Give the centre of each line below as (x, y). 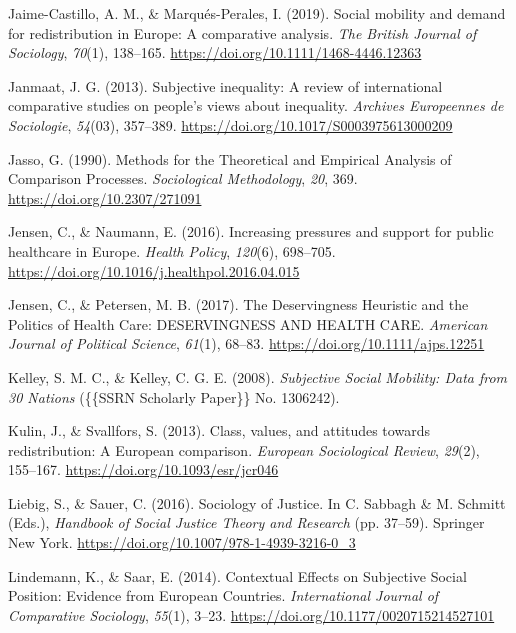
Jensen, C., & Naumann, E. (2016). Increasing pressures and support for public (251, 231)
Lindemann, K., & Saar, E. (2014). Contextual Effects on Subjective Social (237, 575)
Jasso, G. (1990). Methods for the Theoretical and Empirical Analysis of (230, 158)
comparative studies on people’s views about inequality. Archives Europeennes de (256, 105)
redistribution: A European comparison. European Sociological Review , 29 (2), (244, 449)
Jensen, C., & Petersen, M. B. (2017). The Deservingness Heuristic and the (238, 304)
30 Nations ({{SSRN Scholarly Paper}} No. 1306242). (174, 396)
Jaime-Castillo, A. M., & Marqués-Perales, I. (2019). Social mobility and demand (257, 13)
